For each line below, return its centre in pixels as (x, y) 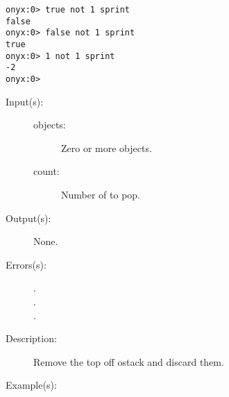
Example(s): (31, 385)
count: (46, 171)
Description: (31, 338)
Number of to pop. (101, 194)
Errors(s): (26, 264)
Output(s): (28, 218)
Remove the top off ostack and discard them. (129, 361)
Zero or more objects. (107, 147)
